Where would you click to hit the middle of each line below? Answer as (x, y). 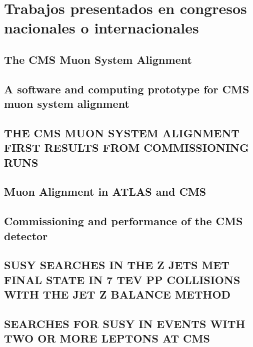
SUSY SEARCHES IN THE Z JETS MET (117, 265)
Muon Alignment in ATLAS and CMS (105, 191)
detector (26, 235)
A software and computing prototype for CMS (127, 89)
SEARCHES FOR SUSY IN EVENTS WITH (125, 323)
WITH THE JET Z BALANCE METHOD (117, 294)
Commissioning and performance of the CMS (123, 221)
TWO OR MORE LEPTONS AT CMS (107, 338)
